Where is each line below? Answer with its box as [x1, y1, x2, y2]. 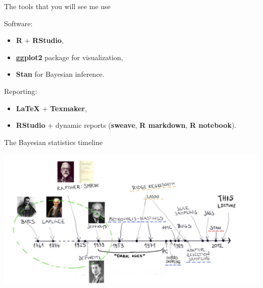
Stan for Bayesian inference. [16, 69, 105, 79]
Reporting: [4, 85, 37, 96]
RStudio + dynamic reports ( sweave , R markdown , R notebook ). [16, 120, 237, 130]
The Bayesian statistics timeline [4, 136, 103, 147]
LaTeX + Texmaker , [16, 103, 87, 113]
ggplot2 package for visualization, [16, 52, 123, 62]
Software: [4, 18, 33, 28]
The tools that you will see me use [4, 1, 111, 11]
